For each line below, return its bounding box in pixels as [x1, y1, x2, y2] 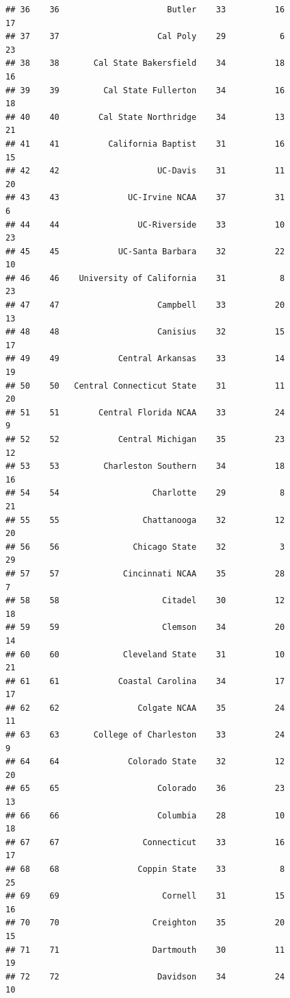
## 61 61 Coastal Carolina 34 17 [5, 676, 285, 686]
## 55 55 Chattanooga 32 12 [5, 515, 285, 525]
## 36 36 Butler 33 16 [5, 5, 285, 14]
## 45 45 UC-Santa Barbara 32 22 [5, 246, 285, 256]
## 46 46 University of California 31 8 [5, 273, 285, 283]
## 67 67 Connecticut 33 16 [5, 837, 285, 847]
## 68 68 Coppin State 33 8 [5, 864, 285, 874]
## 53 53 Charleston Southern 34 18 [5, 461, 285, 472]
